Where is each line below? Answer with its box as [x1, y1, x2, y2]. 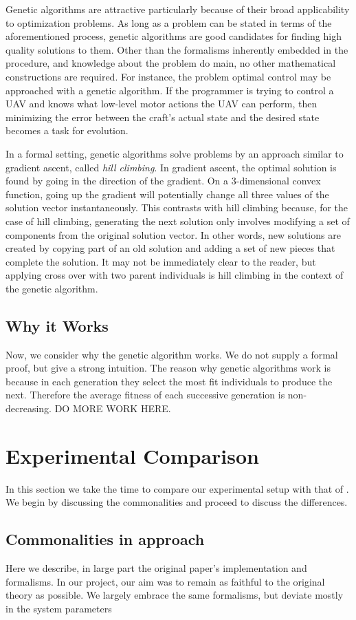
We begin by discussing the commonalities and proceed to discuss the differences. [5, 495, 348, 509]
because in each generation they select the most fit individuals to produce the [5, 374, 333, 388]
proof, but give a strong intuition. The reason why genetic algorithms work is [5, 361, 331, 375]
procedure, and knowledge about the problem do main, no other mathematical [5, 56, 336, 70]
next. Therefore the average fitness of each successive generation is [5, 387, 285, 402]
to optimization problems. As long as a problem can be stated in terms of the [5, 15, 332, 30]
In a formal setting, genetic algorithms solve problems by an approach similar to [5, 146, 344, 160]
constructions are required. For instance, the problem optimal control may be [5, 69, 331, 83]
